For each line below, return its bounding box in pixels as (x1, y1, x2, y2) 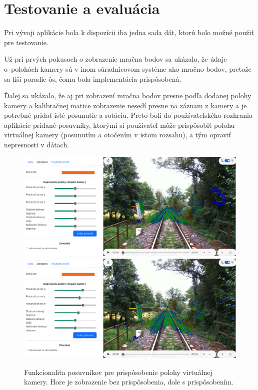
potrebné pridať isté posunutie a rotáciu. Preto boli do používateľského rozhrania (4, 110, 252, 120)
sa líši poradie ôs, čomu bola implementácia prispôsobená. (4, 73, 181, 84)
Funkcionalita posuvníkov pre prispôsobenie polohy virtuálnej (24, 366, 212, 377)
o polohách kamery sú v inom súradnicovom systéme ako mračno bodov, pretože (4, 63, 251, 74)
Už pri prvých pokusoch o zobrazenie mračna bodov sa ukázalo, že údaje (4, 54, 227, 64)
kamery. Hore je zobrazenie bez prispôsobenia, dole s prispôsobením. (24, 376, 234, 387)
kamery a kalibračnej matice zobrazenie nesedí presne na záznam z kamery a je (4, 100, 247, 110)
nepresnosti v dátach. (4, 139, 69, 150)
